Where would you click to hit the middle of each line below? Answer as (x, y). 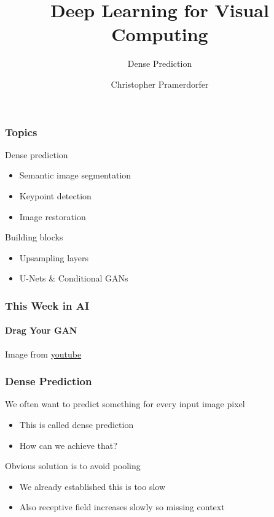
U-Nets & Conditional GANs (74, 278)
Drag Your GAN (41, 330)
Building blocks (34, 237)
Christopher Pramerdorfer (160, 84)
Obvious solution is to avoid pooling (73, 466)
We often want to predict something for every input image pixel (125, 404)
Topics (21, 132)
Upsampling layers (54, 257)
